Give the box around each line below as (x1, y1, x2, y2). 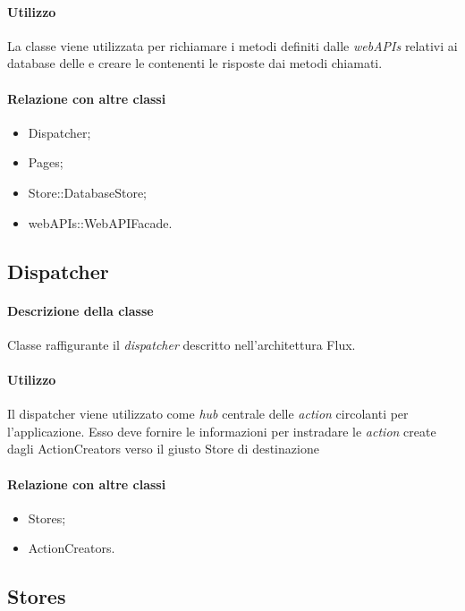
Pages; (28, 153, 63, 172)
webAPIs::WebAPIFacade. (28, 213, 173, 232)
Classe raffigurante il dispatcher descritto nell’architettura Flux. (7, 335, 356, 353)
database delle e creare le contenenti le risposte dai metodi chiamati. (7, 54, 383, 72)
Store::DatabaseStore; (28, 182, 147, 201)
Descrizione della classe (7, 301, 154, 319)
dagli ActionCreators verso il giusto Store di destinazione (7, 439, 319, 458)
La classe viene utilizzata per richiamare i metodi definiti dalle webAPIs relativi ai (7, 36, 458, 55)
